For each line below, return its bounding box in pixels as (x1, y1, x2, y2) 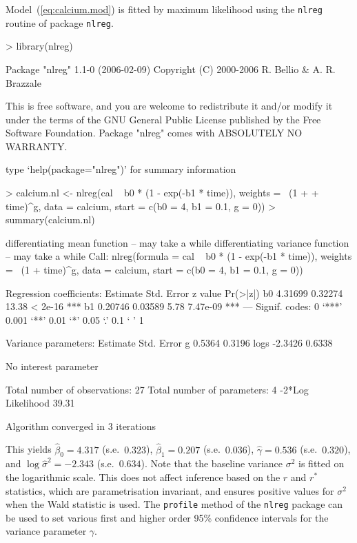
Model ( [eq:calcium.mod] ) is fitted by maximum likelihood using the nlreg (6, 2, 323, 16)
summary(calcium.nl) (6, 212, 95, 227)
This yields (6, 442, 52, 456)
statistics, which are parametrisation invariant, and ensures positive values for (6, 483, 334, 498)
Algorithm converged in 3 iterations (6, 418, 156, 433)
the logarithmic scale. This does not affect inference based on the (6, 469, 280, 484)
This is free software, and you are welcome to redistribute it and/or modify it (6, 99, 333, 113)
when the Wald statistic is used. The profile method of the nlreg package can (6, 497, 343, 511)
